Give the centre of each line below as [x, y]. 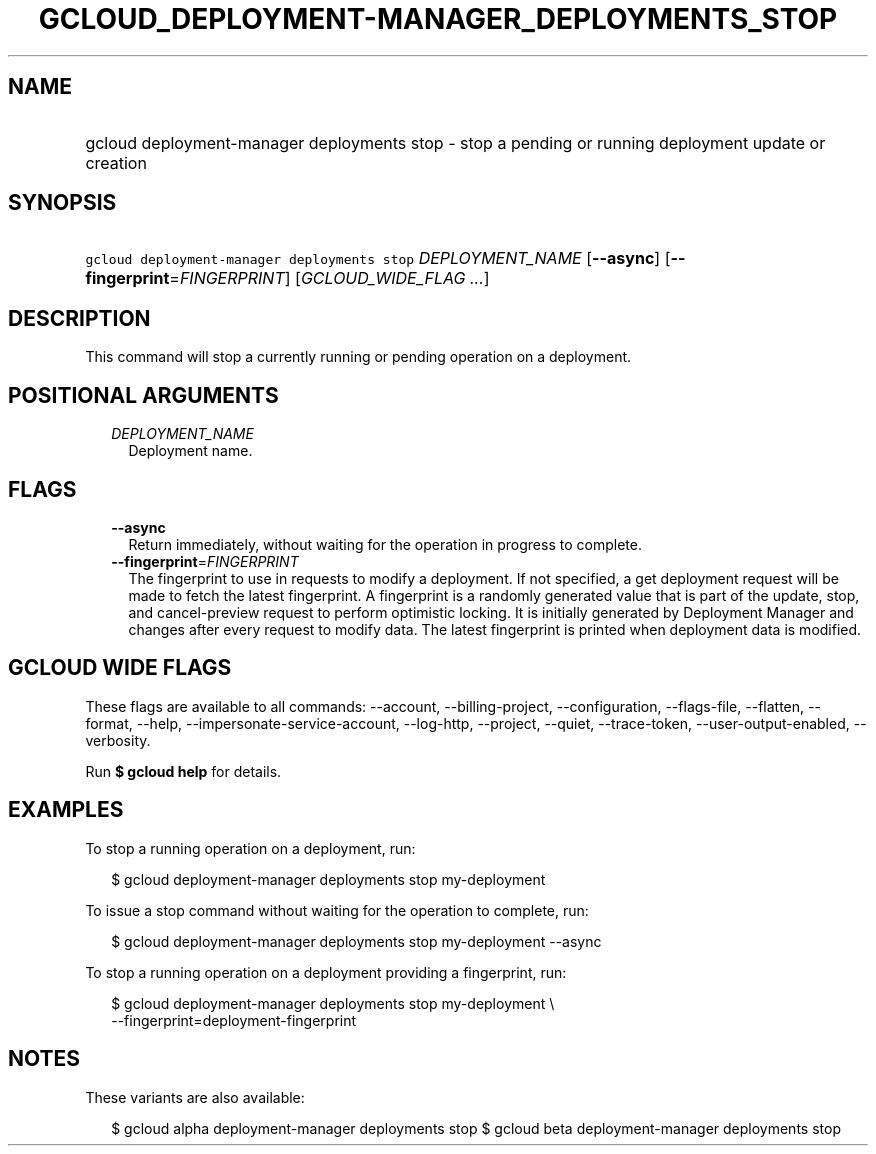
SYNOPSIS [62, 203]
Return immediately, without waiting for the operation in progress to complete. [385, 544]
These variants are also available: [195, 1097]
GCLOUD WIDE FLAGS [120, 668]
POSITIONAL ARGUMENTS [143, 395]
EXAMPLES [66, 810]
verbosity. [118, 740]
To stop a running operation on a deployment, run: [250, 848]
